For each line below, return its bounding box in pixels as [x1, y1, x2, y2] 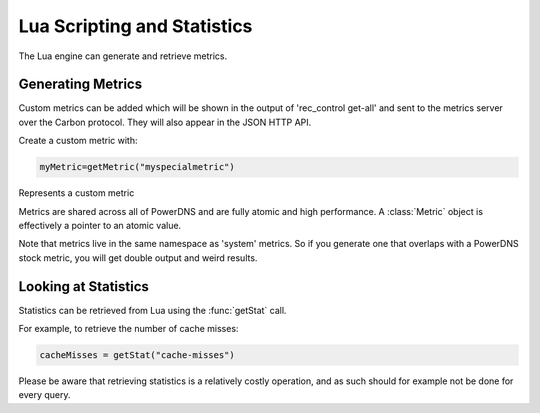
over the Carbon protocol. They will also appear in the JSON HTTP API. [18, 116, 312, 128]
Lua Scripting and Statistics [18, 15, 253, 37]
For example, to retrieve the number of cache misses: [18, 323, 239, 335]
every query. [18, 389, 71, 401]
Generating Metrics [18, 76, 143, 93]
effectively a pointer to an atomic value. [18, 219, 182, 231]
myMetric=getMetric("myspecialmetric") [39, 161, 235, 173]
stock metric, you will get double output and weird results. [18, 251, 258, 264]
